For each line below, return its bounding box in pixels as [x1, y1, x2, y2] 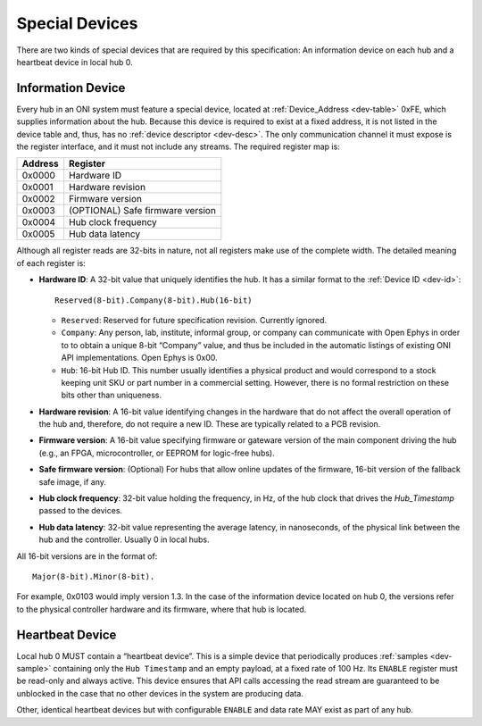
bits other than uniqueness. [61, 389, 162, 401]
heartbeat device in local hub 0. [16, 56, 133, 67]
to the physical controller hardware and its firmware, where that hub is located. [16, 604, 307, 614]
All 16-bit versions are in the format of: [16, 550, 158, 562]
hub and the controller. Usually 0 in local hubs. [38, 534, 210, 545]
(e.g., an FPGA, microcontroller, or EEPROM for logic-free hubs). [38, 447, 276, 458]
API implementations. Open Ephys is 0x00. [61, 353, 218, 363]
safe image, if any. [38, 476, 107, 487]
